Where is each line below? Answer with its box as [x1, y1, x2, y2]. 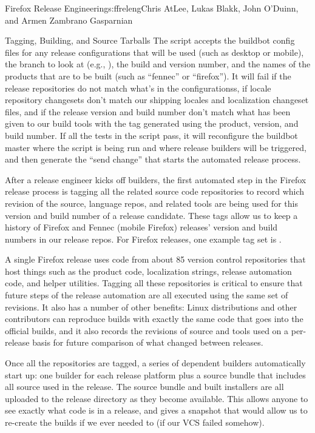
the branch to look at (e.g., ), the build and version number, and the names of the [5, 58, 311, 70]
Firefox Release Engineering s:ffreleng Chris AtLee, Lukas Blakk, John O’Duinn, [5, 2, 299, 14]
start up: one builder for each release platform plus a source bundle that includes [5, 368, 306, 381]
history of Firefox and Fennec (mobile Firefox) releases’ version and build [5, 221, 278, 233]
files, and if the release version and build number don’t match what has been [5, 105, 291, 118]
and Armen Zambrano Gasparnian [5, 13, 133, 26]
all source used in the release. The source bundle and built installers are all [5, 380, 284, 393]
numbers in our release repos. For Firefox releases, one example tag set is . [5, 232, 282, 245]
